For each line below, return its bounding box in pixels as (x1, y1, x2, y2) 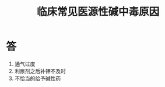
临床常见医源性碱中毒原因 (36, 5, 159, 19)
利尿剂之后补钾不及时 (14, 67, 66, 74)
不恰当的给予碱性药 (14, 75, 61, 82)
